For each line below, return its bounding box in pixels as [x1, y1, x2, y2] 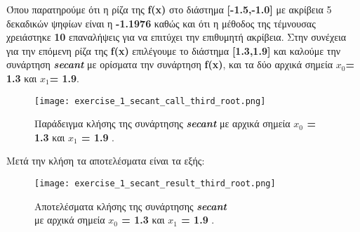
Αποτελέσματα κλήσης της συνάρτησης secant [34, 198, 227, 213]
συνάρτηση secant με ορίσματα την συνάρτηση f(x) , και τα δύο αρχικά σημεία [6, 57, 333, 72]
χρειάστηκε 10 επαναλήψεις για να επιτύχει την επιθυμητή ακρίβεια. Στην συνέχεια [6, 30, 347, 44]
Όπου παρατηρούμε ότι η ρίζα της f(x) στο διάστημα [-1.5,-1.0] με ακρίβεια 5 [6, 2, 332, 16]
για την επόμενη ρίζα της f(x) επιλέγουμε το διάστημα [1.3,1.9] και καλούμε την [6, 43, 341, 58]
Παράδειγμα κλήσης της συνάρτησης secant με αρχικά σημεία [34, 116, 291, 131]
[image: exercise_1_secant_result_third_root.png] [34, 179, 276, 188]
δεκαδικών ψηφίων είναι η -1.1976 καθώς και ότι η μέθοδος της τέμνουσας [6, 15, 316, 30]
